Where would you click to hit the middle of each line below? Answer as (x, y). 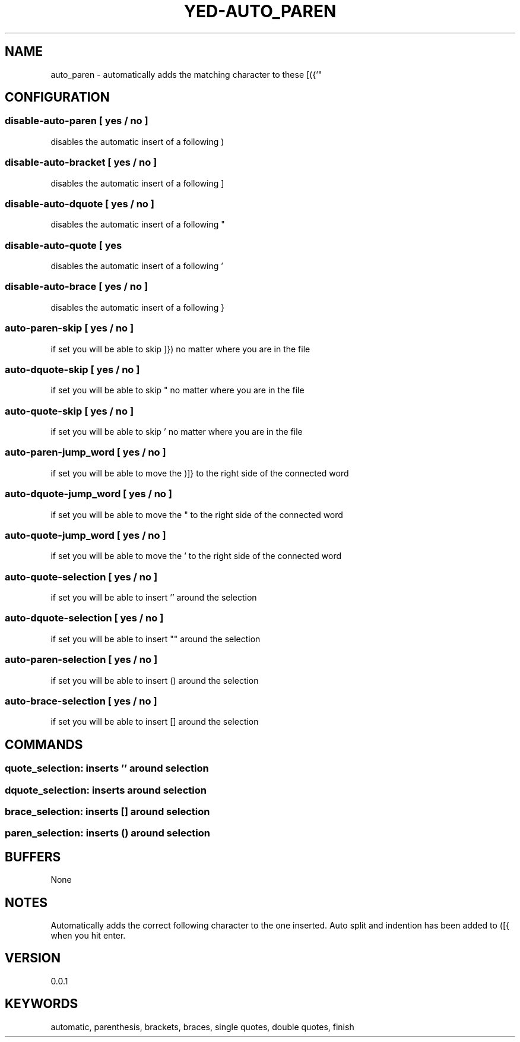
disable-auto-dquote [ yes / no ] (80, 203)
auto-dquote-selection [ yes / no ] (84, 618)
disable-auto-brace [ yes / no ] (77, 287)
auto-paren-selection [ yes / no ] (81, 660)
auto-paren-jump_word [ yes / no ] (85, 452)
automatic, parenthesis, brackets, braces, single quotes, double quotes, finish (202, 1027)
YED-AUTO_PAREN (260, 11)
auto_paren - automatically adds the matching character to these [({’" (186, 74)
